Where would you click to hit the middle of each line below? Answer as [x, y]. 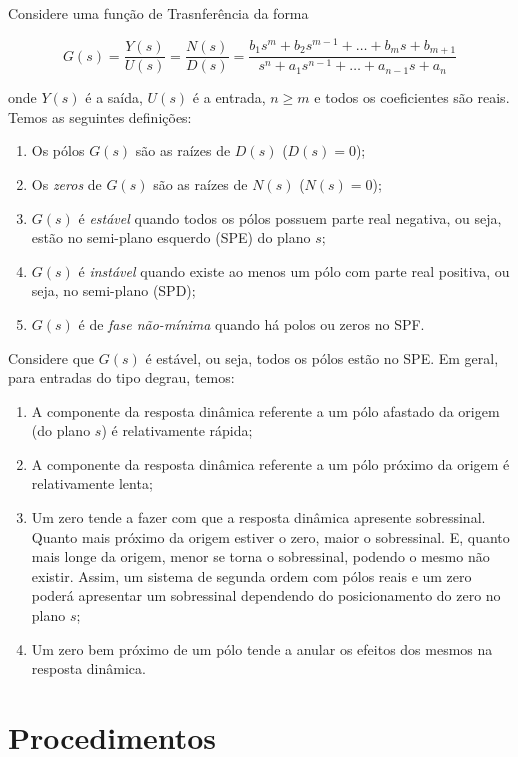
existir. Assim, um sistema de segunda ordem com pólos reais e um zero [251, 575]
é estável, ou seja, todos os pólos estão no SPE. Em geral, [322, 357]
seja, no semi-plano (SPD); [113, 290]
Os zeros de [66, 183]
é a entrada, [229, 97]
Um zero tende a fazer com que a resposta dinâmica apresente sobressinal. [258, 517]
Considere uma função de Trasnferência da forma [158, 13]
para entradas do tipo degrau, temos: [121, 377]
